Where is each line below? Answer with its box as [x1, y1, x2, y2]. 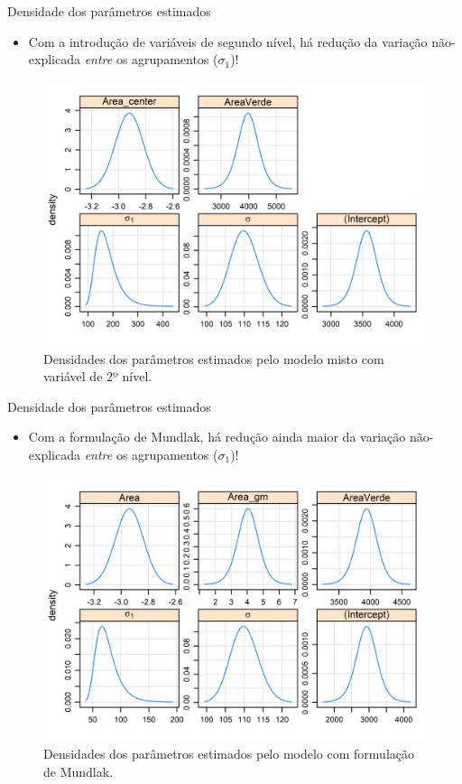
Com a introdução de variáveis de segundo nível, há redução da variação [28, 32, 428, 51]
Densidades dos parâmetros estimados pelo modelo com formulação [43, 744, 415, 763]
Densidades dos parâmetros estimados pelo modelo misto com [43, 349, 384, 368]
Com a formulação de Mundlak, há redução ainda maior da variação [28, 427, 406, 446]
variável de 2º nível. [43, 367, 152, 386]
